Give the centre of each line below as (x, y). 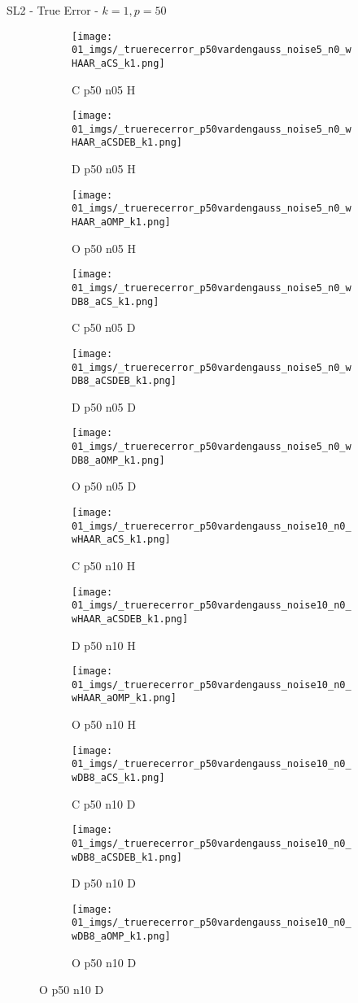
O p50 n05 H (104, 248)
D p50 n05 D (104, 406)
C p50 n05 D (104, 327)
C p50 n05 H (104, 89)
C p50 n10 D (104, 803)
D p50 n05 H (104, 169)
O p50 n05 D (104, 486)
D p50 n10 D (104, 883)
